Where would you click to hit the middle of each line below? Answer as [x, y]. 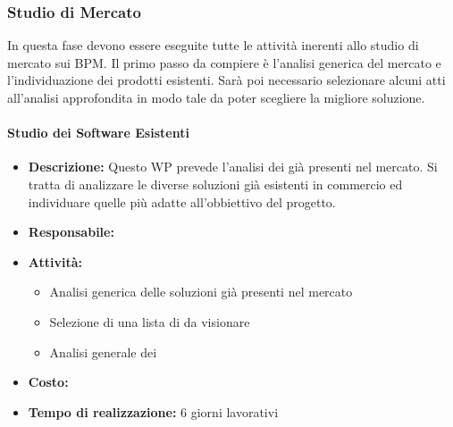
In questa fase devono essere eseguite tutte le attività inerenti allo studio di [213, 45]
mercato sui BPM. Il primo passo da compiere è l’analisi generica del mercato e [224, 62]
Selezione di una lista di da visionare [150, 321]
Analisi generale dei [103, 352]
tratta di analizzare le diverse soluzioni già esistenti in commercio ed [215, 184]
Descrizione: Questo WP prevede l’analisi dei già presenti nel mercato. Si [233, 167]
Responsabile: [71, 232]
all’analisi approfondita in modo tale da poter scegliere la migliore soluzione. [216, 97]
